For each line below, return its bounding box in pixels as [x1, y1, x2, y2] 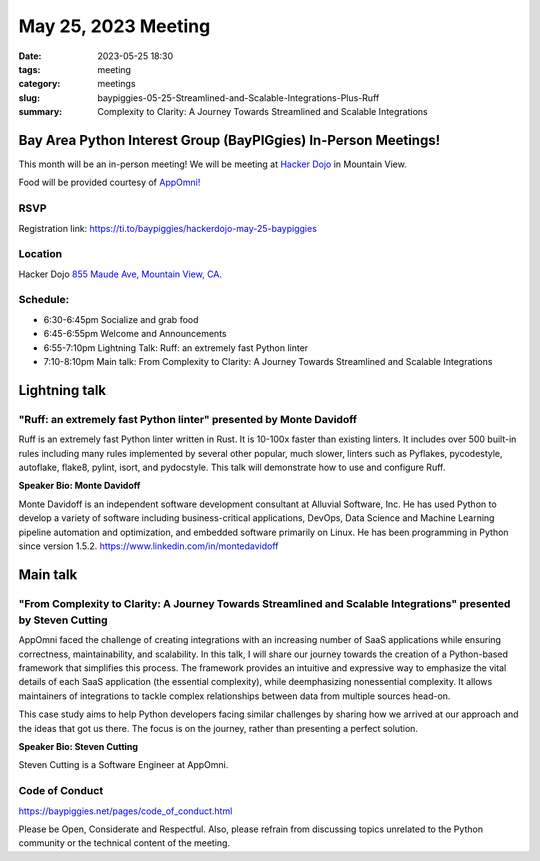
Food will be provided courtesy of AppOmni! [18, 176, 201, 189]
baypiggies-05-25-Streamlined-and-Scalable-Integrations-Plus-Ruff [97, 91, 380, 104]
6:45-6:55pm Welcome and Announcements [43, 328, 227, 340]
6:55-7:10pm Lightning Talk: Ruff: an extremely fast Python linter [43, 341, 309, 354]
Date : [18, 50, 42, 62]
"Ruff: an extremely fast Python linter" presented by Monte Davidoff [18, 412, 358, 426]
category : [18, 78, 61, 90]
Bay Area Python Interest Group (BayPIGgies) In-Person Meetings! [18, 131, 441, 149]
